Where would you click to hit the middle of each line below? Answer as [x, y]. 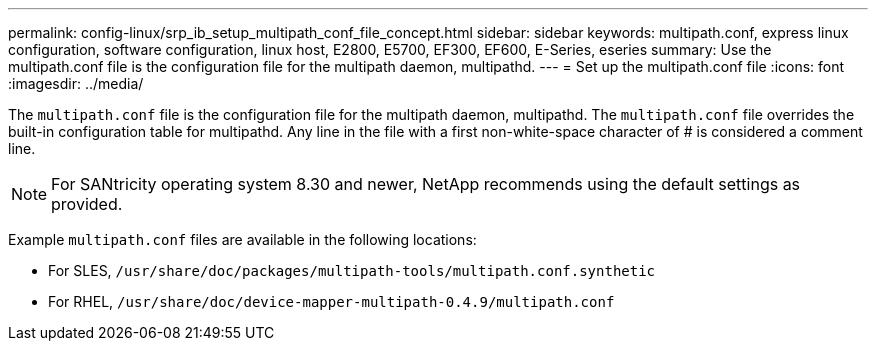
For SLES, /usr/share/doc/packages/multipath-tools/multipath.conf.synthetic [352, 270]
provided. [87, 204]
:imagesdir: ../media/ [76, 83]
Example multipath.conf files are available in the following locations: [242, 239]
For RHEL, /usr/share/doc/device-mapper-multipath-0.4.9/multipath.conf [331, 301]
